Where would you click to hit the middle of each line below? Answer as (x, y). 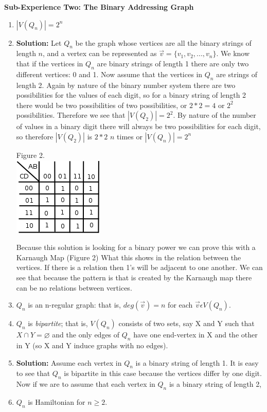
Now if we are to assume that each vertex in (86, 384)
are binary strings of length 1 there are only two (173, 63)
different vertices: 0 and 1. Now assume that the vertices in (109, 74)
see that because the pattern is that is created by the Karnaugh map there (134, 277)
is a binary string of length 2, (215, 384)
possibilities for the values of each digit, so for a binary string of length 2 (131, 95)
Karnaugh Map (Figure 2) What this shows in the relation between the (129, 257)
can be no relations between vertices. (74, 287)
